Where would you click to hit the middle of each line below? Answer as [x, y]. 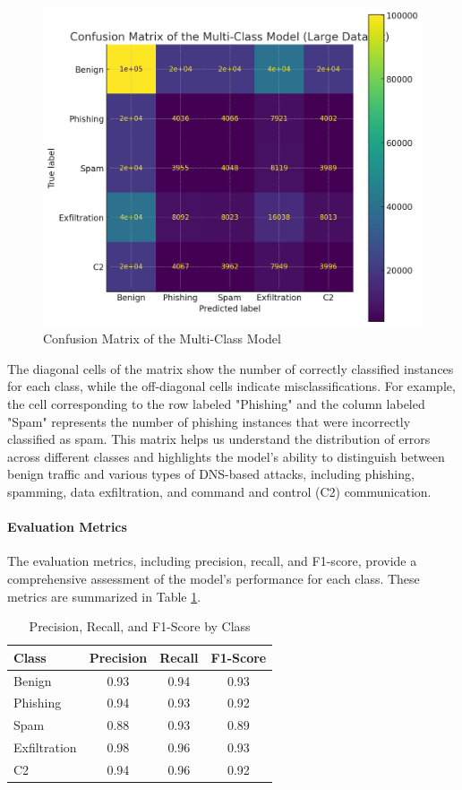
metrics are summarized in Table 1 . [104, 596]
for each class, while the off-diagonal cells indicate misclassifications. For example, [231, 386]
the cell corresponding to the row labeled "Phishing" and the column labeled [216, 404]
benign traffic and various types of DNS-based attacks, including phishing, [211, 474]
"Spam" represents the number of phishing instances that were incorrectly [209, 421]
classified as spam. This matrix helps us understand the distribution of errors [219, 439]
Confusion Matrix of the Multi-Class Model [162, 339]
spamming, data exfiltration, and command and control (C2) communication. [219, 492]
